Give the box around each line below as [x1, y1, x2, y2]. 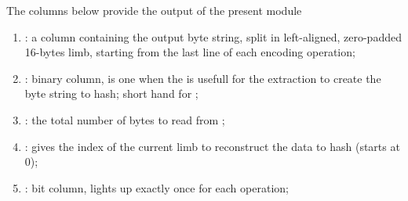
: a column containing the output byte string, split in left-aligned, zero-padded [24, 28, 402, 45]
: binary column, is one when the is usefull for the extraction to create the [24, 70, 381, 86]
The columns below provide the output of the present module [6, 2, 302, 18]
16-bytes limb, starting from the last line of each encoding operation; [24, 44, 355, 60]
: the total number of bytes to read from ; [24, 111, 225, 127]
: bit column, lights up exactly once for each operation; [24, 179, 289, 196]
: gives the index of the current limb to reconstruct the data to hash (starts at [24, 138, 400, 154]
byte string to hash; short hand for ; [24, 85, 199, 102]
